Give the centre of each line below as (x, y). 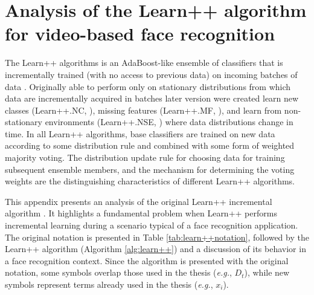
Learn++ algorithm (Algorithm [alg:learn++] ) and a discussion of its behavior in (155, 249)
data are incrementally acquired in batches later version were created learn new (152, 98)
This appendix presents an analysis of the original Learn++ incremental (139, 201)
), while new (267, 272)
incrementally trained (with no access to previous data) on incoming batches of (151, 74)
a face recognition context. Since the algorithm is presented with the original (147, 260)
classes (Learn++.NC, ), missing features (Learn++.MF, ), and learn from (143, 110)
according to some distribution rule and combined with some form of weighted (150, 145)
